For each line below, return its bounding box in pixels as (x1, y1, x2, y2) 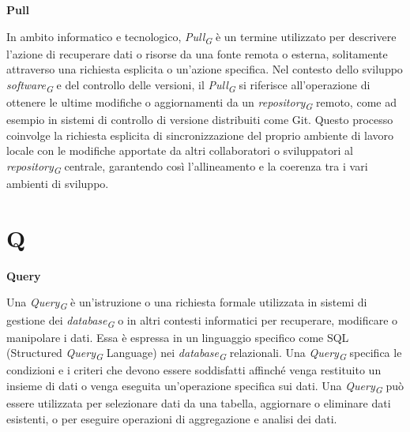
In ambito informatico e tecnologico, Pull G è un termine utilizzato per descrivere (6, 28, 397, 47)
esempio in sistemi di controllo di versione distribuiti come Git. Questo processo (6, 111, 393, 128)
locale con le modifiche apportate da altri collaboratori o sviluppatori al (6, 142, 353, 159)
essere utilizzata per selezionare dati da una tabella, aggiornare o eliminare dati (6, 395, 391, 411)
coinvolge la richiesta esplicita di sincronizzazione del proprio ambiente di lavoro (6, 126, 394, 143)
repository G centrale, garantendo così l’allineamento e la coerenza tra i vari (6, 157, 368, 176)
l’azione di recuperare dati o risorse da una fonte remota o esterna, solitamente (6, 45, 388, 62)
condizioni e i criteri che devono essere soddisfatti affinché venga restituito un (6, 362, 382, 378)
